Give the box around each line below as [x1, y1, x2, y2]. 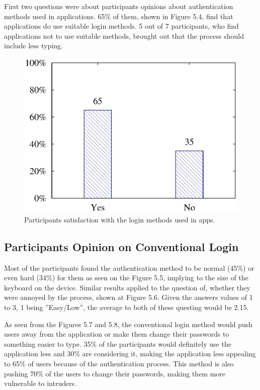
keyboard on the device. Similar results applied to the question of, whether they [4, 282, 250, 292]
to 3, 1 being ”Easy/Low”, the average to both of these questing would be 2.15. [4, 302, 249, 313]
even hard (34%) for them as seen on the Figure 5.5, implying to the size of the [4, 272, 248, 283]
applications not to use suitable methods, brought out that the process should [4, 30, 244, 41]
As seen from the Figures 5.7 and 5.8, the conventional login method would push [4, 319, 253, 329]
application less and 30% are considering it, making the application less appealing [4, 348, 256, 359]
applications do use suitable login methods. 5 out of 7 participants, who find [4, 21, 239, 31]
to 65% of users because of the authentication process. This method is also [4, 358, 234, 369]
